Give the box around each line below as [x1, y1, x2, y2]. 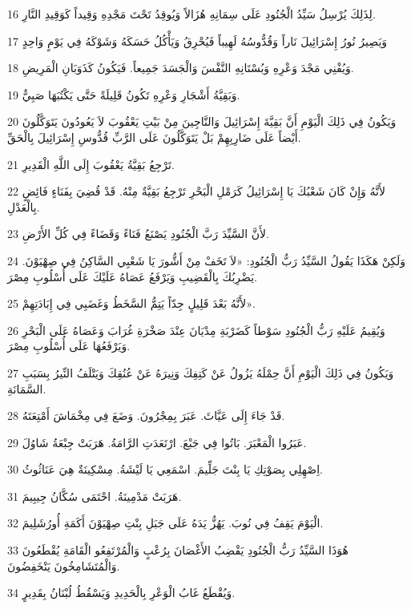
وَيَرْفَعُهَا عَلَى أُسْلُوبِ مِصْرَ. [7, 337, 131, 354]
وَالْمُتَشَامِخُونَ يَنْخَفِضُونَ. [7, 557, 120, 574]
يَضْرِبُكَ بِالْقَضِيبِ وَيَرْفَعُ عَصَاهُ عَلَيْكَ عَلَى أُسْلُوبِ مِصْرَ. [7, 268, 257, 284]
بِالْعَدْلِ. [7, 198, 40, 215]
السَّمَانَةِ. [7, 380, 46, 397]
